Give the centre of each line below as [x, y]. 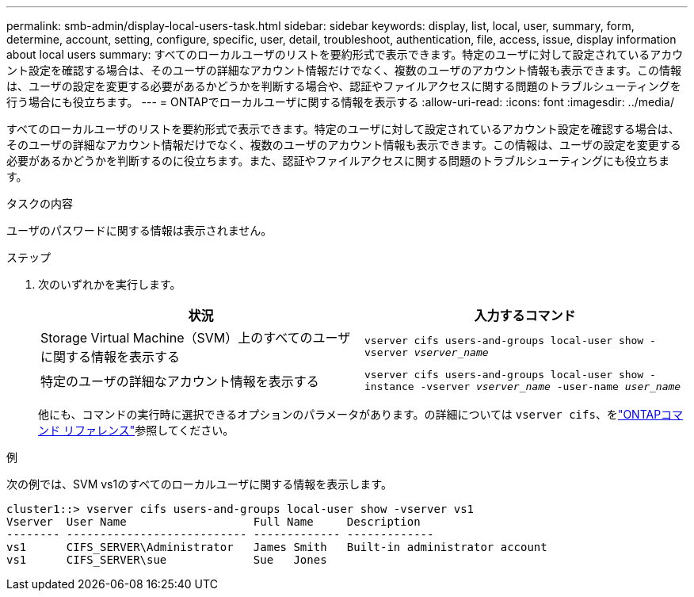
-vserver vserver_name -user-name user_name [551, 387]
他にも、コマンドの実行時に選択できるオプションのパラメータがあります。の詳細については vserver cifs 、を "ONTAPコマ [361, 414]
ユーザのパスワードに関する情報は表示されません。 [139, 230]
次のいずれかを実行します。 [110, 284]
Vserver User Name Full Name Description [214, 522]
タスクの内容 [40, 203]
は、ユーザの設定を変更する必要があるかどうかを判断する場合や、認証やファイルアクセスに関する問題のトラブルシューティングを [344, 86]
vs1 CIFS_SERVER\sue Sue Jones [167, 560]
